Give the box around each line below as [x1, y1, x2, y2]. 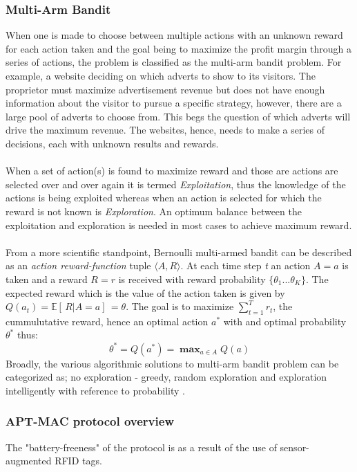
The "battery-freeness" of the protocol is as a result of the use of [6, 439, 277, 454]
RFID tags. [55, 453, 102, 468]
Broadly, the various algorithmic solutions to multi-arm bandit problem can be [6, 356, 339, 370]
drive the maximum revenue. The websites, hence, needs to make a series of [6, 122, 325, 137]
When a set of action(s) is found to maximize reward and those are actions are [6, 163, 338, 178]
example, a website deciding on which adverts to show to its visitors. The [6, 69, 316, 82]
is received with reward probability [118, 271, 266, 286]
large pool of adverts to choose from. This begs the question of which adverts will [6, 109, 351, 123]
